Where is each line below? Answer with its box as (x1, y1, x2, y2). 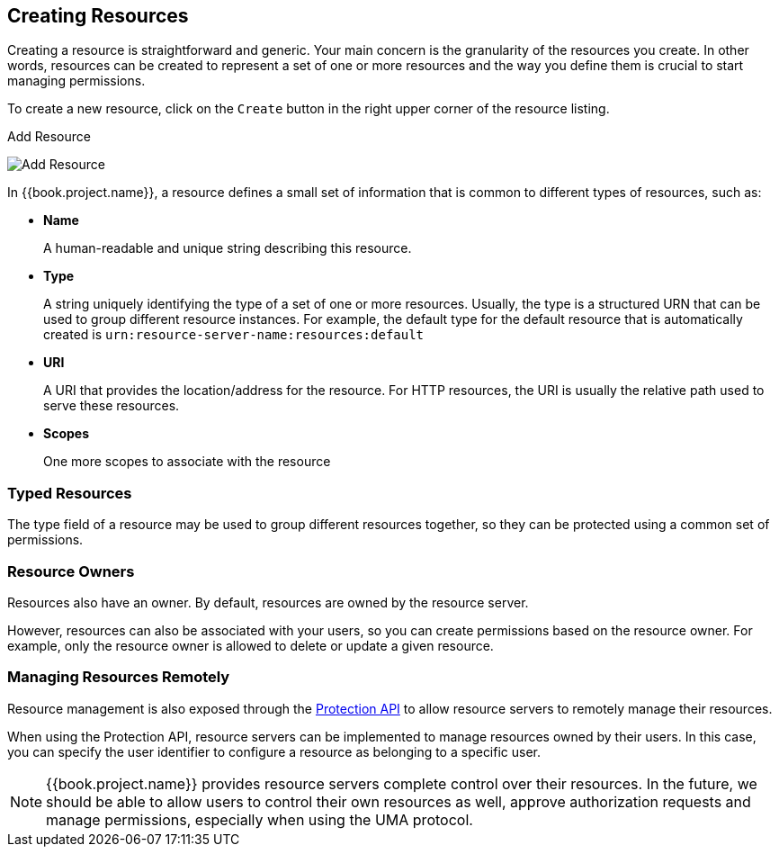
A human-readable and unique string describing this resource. (43, 240, 412, 256)
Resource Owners (7, 562, 135, 580)
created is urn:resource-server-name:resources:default (43, 327, 425, 343)
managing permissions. (7, 73, 146, 89)
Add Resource (7, 129, 91, 145)
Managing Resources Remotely (7, 668, 230, 687)
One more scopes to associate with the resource (43, 454, 331, 470)
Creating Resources (7, 4, 189, 27)
